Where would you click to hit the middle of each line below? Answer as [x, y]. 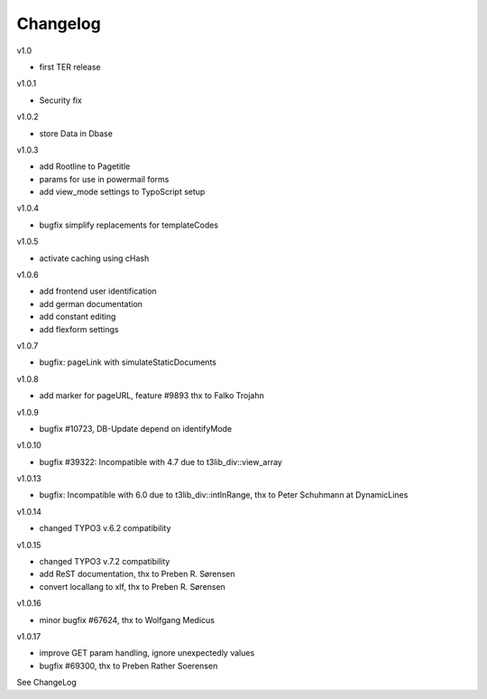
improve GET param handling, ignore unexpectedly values [147, 653]
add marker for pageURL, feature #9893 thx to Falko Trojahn [152, 396]
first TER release [70, 67]
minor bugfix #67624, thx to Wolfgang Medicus [127, 620]
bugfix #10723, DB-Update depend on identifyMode [136, 428]
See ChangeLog [46, 683]
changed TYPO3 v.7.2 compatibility [105, 562]
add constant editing [78, 317]
